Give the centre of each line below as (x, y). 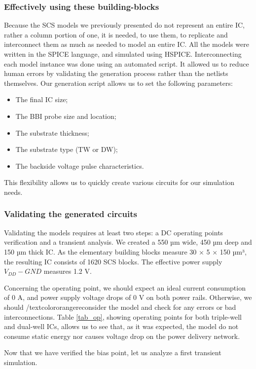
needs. (13, 192)
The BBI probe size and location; (66, 116)
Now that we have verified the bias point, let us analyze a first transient (113, 352)
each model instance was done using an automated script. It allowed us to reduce (127, 63)
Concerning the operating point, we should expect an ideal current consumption (125, 287)
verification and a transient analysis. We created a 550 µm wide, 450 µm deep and (128, 242)
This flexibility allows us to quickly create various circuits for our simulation (119, 182)
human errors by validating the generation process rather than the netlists (116, 73)
